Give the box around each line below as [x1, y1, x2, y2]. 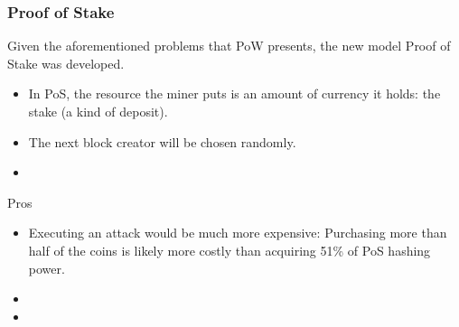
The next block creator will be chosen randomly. [28, 132, 296, 151]
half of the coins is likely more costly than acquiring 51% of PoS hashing [28, 240, 431, 259]
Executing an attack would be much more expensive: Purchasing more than [28, 223, 447, 242]
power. [28, 258, 65, 277]
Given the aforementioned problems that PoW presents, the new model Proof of [7, 36, 451, 55]
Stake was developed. [7, 53, 125, 72]
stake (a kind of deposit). [28, 102, 168, 120]
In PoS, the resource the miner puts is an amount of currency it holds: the [28, 84, 441, 103]
